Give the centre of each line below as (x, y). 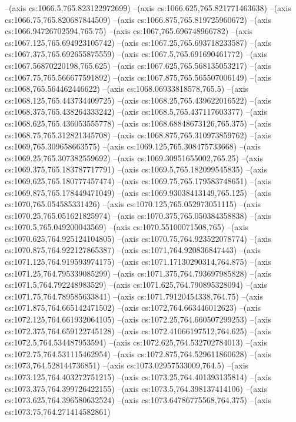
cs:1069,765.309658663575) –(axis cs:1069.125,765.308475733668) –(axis (133, 146)
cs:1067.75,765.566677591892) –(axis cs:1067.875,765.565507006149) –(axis (138, 77)
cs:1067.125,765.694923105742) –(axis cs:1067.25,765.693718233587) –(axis (138, 42)
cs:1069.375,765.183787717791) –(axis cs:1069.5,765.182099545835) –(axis (136, 169)
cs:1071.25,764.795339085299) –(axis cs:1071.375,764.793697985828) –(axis (138, 273)
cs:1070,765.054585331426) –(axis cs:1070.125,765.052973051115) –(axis (133, 204)
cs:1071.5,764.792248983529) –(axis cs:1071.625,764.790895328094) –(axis (136, 285)
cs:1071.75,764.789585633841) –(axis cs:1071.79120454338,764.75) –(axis (134, 296)
